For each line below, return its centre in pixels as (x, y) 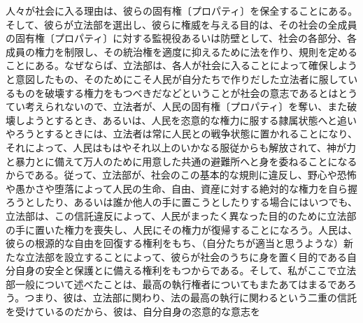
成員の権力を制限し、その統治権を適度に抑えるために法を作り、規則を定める (182, 51)
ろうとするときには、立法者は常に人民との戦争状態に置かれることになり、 (186, 134)
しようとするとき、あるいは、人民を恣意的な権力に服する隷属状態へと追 (181, 120)
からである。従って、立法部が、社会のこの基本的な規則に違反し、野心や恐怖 (181, 175)
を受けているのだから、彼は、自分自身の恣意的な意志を (133, 311)
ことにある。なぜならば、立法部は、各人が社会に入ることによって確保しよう (181, 65)
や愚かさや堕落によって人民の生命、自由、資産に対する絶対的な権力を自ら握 (181, 188)
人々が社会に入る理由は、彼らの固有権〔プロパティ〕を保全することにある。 (182, 10)
